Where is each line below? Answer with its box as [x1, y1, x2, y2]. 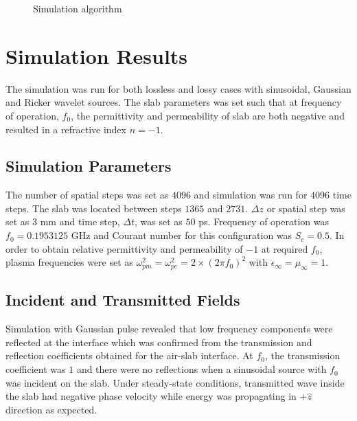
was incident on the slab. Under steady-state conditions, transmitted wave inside [5, 375, 345, 389]
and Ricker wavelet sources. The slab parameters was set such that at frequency [5, 95, 342, 109]
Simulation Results [5, 41, 188, 69]
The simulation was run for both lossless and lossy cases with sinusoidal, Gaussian [5, 81, 352, 95]
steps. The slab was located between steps [5, 201, 182, 215]
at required [261, 241, 308, 255]
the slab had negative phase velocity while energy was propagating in [5, 389, 297, 403]
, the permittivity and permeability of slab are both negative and [71, 108, 345, 122]
